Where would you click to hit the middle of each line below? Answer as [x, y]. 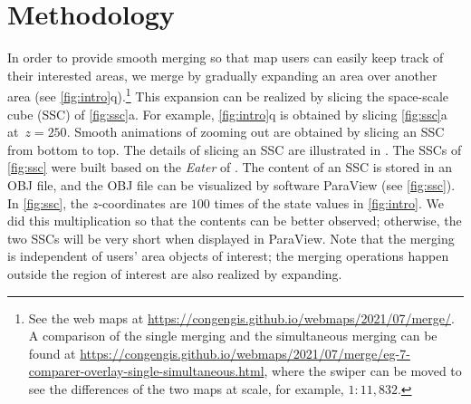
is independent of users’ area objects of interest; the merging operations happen [228, 256]
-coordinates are [143, 202]
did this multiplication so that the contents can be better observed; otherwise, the [235, 221]
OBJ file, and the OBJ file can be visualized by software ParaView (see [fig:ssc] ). [231, 184]
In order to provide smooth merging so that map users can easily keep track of [226, 58]
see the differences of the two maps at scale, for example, [186, 388]
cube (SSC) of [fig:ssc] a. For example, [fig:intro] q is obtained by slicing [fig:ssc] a [227, 114]
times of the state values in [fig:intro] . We [329, 202]
